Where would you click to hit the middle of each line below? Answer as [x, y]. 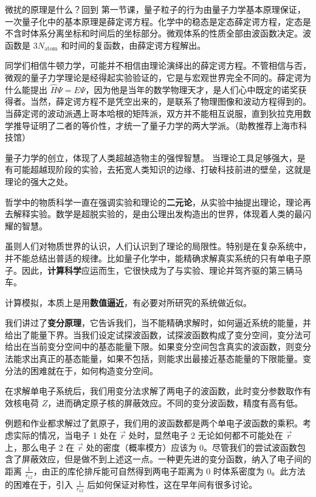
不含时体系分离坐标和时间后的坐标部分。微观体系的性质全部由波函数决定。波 [158, 33]
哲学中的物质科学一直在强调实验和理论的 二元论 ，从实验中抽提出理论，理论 [154, 202]
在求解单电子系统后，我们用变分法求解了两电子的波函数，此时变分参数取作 [154, 391]
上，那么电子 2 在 [40, 447]
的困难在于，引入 [39, 485]
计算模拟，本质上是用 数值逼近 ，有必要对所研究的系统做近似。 [128, 302]
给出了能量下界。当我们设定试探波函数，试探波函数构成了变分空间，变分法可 [158, 334]
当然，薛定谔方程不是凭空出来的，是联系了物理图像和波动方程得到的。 [170, 101]
